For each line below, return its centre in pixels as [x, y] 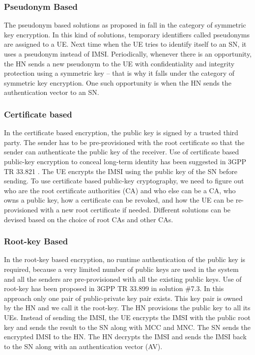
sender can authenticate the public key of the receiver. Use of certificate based [122, 152]
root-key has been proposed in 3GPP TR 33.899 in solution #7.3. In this [114, 288]
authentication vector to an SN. [52, 92]
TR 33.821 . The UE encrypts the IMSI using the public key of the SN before [121, 171]
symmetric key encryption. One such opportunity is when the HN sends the [118, 82]
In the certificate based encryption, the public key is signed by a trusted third [121, 133]
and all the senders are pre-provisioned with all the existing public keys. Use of [123, 279]
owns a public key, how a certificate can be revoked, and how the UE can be [119, 200]
